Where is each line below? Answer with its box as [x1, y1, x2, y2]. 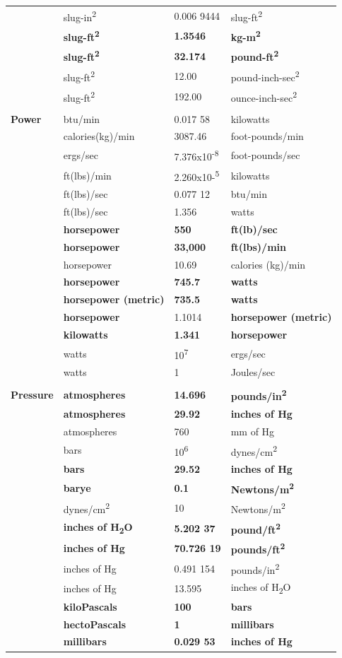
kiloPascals [63, 599, 117, 613]
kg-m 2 [230, 28, 261, 44]
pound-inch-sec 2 [230, 68, 300, 84]
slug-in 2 [63, 7, 97, 24]
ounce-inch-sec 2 [230, 88, 297, 105]
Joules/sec [230, 365, 276, 380]
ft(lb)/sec [230, 221, 278, 236]
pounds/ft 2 [230, 540, 285, 557]
